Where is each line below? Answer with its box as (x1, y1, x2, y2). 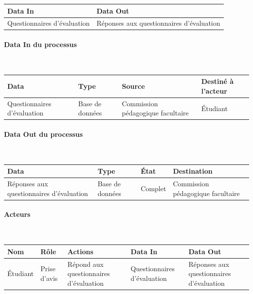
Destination (173, 166, 213, 176)
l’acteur (201, 85, 227, 96)
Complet (141, 183, 166, 193)
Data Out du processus (4, 129, 83, 139)
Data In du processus (4, 39, 77, 49)
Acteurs (4, 209, 31, 219)
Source (122, 81, 145, 91)
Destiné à (201, 76, 234, 86)
